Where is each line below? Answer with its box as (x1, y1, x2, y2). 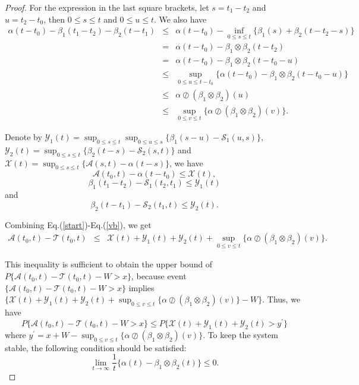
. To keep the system (203, 328, 279, 340)
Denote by (5, 131, 42, 143)
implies (128, 281, 155, 294)
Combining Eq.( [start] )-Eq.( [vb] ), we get (5, 218, 152, 231)
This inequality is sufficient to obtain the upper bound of (5, 258, 213, 270)
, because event (131, 270, 187, 282)
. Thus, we (262, 293, 301, 305)
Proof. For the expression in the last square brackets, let (5, 1, 209, 13)
